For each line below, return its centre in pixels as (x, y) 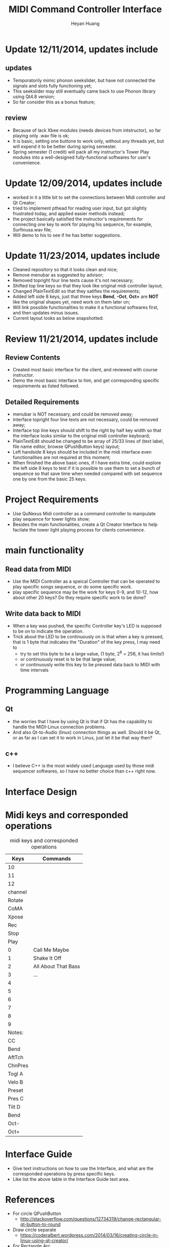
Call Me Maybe (51, 949)
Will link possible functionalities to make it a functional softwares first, (86, 307)
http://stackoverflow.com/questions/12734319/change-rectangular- (91, 1219)
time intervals (35, 670)
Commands (57, 858)
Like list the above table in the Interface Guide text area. (71, 1179)
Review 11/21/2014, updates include (82, 339)
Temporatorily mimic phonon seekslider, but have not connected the (84, 80)
